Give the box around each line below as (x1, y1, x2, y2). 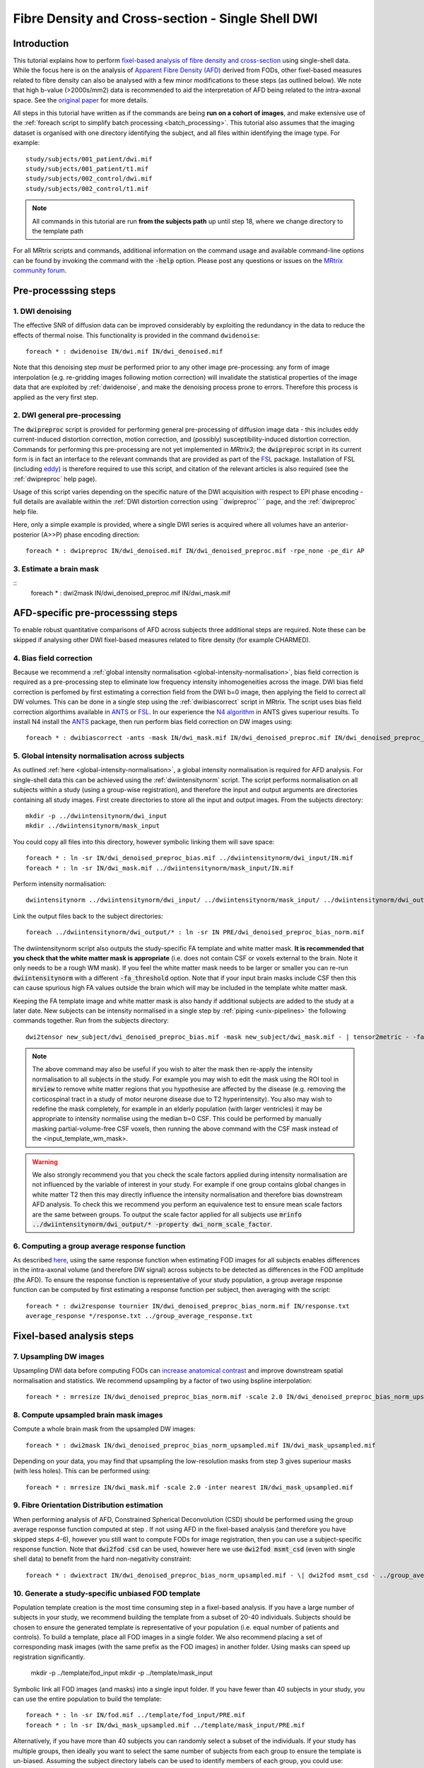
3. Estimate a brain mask (13, 564, 99, 574)
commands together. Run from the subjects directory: (13, 1016, 170, 1025)
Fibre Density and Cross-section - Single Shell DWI (13, 11, 318, 26)
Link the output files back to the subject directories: (13, 912, 163, 920)
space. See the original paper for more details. (13, 95, 148, 104)
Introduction (13, 37, 69, 50)
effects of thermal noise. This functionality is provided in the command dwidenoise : (13, 331, 260, 339)
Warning (32, 1157, 58, 1166)
